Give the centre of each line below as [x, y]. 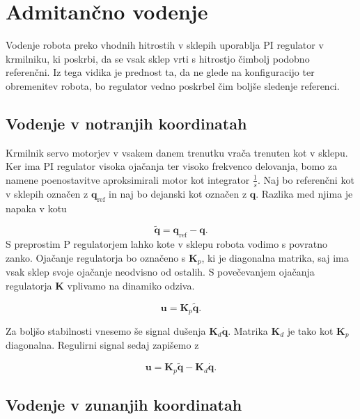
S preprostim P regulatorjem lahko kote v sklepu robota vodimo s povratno [166, 244]
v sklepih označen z [47, 193]
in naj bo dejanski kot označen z [178, 193]
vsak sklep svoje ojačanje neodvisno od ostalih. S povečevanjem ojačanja [160, 272]
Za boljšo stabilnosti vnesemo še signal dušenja [106, 331]
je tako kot [310, 331]
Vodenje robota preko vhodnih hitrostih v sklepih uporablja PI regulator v [165, 45]
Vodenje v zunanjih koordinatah [124, 405]
